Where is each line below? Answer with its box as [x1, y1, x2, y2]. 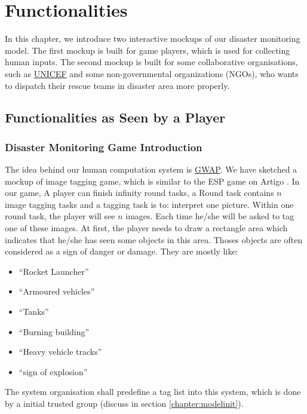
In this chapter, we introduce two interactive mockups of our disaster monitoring [5, 32, 300, 45]
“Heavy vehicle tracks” [19, 345, 102, 358]
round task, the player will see [5, 210, 115, 222]
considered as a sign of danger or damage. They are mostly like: [5, 245, 238, 257]
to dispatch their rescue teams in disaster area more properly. [5, 79, 230, 91]
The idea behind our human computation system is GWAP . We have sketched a [5, 163, 297, 176]
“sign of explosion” [19, 365, 88, 378]
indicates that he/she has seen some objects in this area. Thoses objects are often [5, 233, 303, 246]
